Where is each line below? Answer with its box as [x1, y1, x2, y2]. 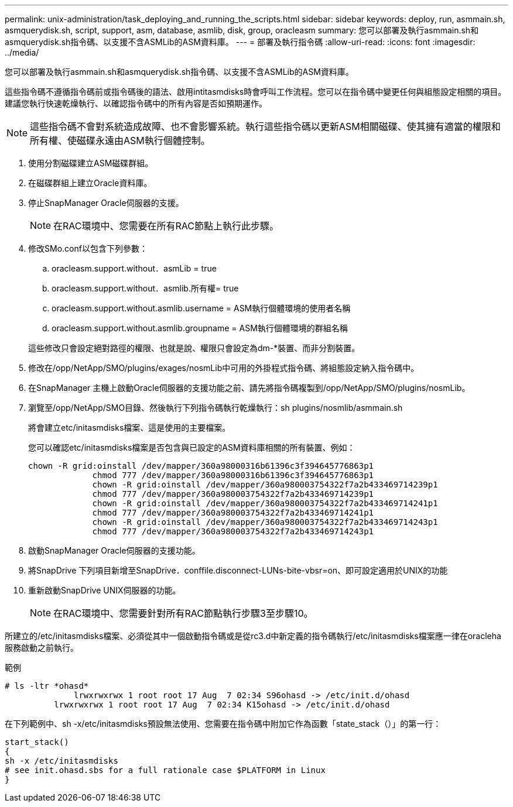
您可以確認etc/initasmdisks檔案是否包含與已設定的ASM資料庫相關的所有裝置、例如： [28, 442, 355, 452]
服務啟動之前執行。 [5, 643, 78, 653]
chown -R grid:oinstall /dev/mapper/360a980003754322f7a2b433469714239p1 [92, 480, 438, 489]
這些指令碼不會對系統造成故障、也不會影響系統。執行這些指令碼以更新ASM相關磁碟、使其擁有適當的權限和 [30, 121, 501, 132]
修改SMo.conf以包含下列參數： [28, 243, 148, 253]
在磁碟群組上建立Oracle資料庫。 [28, 178, 152, 188]
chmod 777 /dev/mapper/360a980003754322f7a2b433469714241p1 [92, 508, 374, 517]
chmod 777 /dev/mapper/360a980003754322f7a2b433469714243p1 [92, 527, 374, 536]
